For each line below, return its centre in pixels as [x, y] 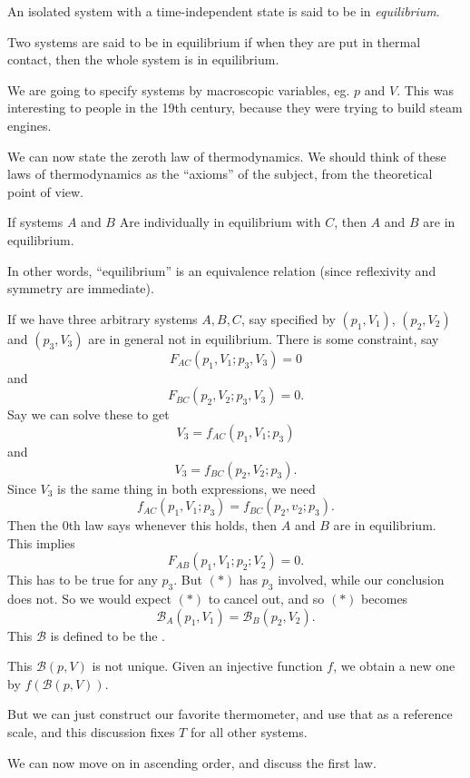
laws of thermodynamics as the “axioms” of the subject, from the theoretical [220, 174]
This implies [41, 542]
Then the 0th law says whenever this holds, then [142, 525]
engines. [29, 125]
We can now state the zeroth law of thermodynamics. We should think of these [227, 156]
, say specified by [288, 318]
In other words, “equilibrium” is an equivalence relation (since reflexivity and [222, 270]
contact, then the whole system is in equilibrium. [143, 59]
